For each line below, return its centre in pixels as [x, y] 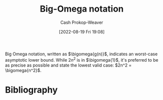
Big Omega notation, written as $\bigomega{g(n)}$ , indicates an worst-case [81, 54]
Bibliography [31, 90]
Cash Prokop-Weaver [82, 22]
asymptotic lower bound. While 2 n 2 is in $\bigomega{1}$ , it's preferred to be [82, 59]
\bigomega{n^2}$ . [23, 70]
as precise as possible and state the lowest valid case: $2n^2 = [68, 65]
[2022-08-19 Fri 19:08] [82, 32]
